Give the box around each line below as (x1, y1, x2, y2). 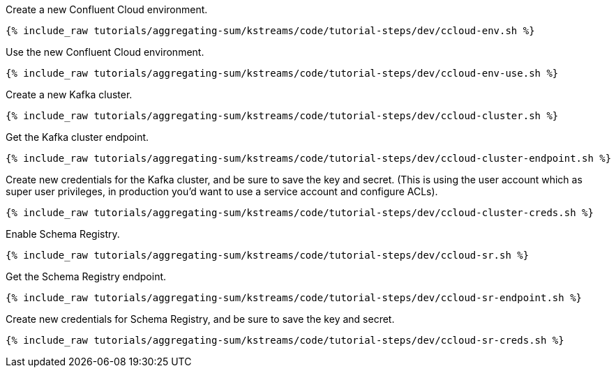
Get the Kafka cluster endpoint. (6, 131, 149, 143)
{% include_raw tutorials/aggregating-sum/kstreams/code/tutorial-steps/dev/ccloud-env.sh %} (6, 25, 535, 36)
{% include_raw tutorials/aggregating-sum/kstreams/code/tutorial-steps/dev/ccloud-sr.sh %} (6, 250, 529, 261)
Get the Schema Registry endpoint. (6, 271, 167, 282)
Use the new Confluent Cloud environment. (6, 46, 204, 58)
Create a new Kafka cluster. (6, 89, 133, 100)
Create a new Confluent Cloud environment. (6, 3, 208, 15)
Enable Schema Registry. (6, 228, 120, 240)
